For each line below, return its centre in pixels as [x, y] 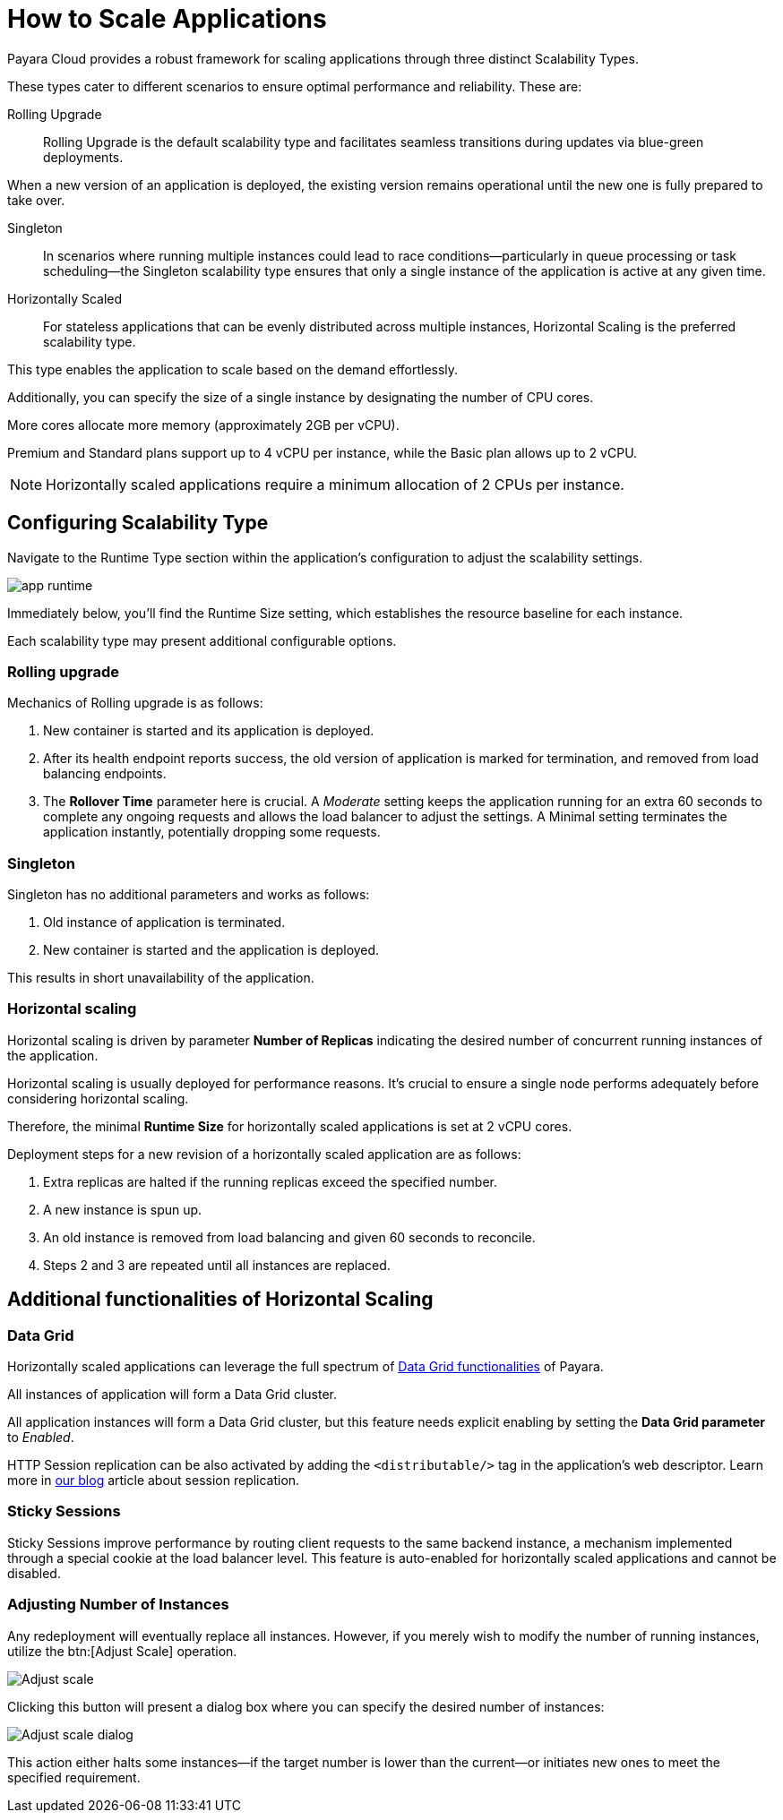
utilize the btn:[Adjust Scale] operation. [122, 1651]
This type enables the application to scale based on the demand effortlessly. [233, 369]
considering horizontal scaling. [98, 1098]
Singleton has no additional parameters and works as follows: [189, 895]
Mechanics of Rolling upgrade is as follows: [135, 703]
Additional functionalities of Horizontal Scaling [220, 1300]
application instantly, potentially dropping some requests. [212, 832]
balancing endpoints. [105, 774]
